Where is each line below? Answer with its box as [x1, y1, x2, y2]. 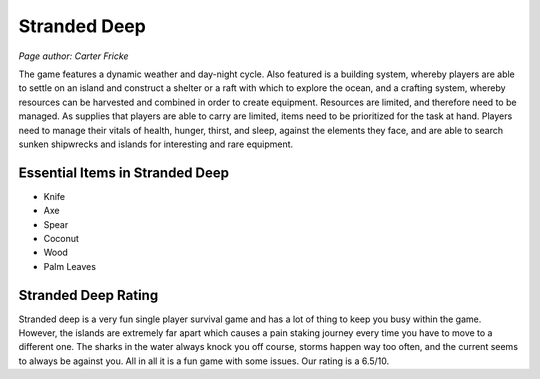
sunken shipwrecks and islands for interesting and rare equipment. [18, 138, 294, 150]
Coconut [43, 232, 80, 244]
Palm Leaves [43, 260, 97, 272]
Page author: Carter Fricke [18, 50, 129, 62]
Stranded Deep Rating [18, 286, 159, 304]
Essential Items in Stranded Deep [18, 164, 230, 181]
